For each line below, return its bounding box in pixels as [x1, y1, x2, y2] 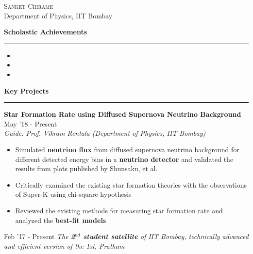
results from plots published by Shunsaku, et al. [15, 163, 158, 174]
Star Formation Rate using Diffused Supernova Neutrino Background [4, 109, 241, 119]
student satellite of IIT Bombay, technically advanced [83, 231, 249, 241]
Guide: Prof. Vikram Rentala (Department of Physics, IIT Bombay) [4, 128, 206, 138]
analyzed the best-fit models [15, 215, 106, 225]
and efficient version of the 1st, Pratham [4, 240, 125, 251]
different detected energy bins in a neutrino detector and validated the [15, 154, 234, 164]
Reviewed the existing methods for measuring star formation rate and [15, 205, 223, 215]
